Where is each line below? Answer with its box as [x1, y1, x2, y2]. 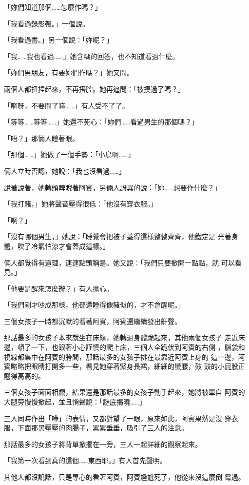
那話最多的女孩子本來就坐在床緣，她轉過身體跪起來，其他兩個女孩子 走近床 [4, 332, 245, 343]
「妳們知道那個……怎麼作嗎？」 [4, 2, 102, 12]
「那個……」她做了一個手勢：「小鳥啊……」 [4, 149, 135, 160]
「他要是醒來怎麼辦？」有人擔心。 [4, 283, 113, 293]
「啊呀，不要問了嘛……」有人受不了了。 [4, 100, 129, 110]
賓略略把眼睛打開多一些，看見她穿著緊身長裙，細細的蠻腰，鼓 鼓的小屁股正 [4, 361, 245, 371]
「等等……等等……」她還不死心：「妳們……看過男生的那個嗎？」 [4, 117, 199, 127]
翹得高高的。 [4, 370, 45, 381]
